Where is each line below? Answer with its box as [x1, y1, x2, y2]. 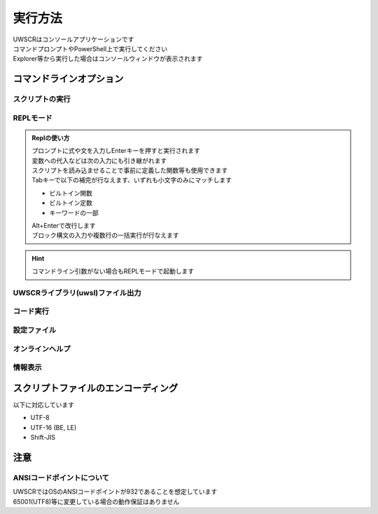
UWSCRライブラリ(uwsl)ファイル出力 [13, 288, 141, 297]
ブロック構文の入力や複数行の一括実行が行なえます [31, 231, 179, 240]
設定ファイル [13, 325, 57, 335]
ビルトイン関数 [49, 189, 92, 197]
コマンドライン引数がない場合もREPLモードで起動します [31, 267, 195, 276]
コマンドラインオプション [13, 73, 124, 85]
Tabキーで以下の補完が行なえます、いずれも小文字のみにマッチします [31, 176, 232, 184]
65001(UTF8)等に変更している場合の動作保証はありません [13, 497, 180, 506]
